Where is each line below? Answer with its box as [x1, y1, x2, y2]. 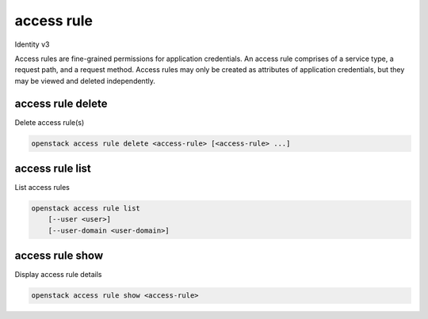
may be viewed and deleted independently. [14, 76, 156, 85]
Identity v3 [14, 40, 50, 49]
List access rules [14, 183, 71, 192]
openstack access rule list [31, 204, 140, 213]
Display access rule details [14, 270, 102, 279]
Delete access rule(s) [14, 117, 85, 127]
